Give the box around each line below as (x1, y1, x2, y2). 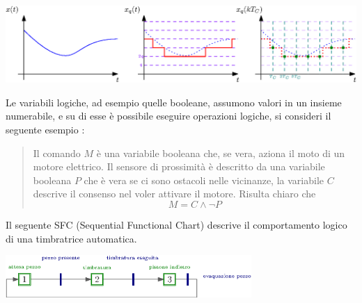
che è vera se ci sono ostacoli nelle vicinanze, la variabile (84, 172, 324, 187)
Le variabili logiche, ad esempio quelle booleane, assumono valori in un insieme (6, 95, 342, 109)
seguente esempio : (6, 122, 85, 137)
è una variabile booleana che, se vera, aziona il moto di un (96, 145, 345, 160)
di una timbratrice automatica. (6, 231, 137, 245)
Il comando (33, 145, 81, 160)
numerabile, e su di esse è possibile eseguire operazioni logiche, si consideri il (6, 108, 331, 123)
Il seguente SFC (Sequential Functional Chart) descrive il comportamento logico (6, 217, 347, 231)
